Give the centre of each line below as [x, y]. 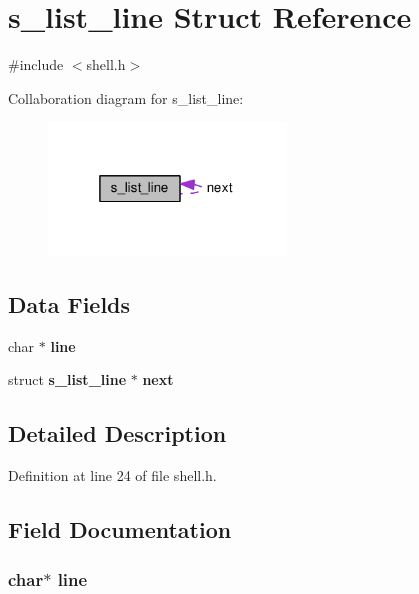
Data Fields [69, 304]
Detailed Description [117, 433]
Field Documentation [120, 529]
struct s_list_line [67, 379]
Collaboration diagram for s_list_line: [126, 97]
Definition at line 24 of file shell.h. [112, 475]
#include [36, 64]
